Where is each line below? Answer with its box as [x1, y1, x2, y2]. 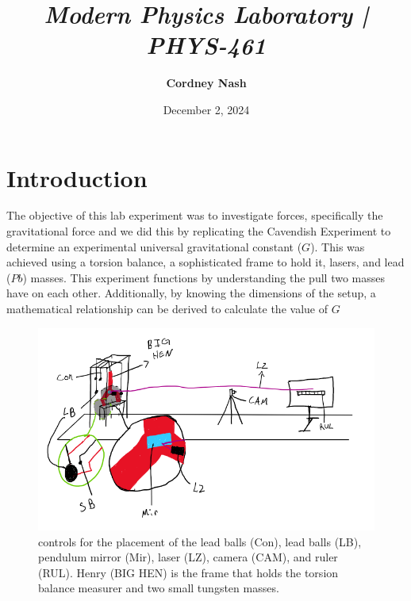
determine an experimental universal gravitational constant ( [6, 238, 302, 255]
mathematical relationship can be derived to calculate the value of [6, 300, 328, 316]
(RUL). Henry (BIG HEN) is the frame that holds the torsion [38, 564, 339, 580]
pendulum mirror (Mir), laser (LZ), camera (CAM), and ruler [38, 549, 338, 565]
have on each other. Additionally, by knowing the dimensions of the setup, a [6, 285, 376, 301]
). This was [310, 238, 365, 255]
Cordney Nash [166, 75, 247, 91]
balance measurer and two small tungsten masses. [38, 580, 279, 596]
